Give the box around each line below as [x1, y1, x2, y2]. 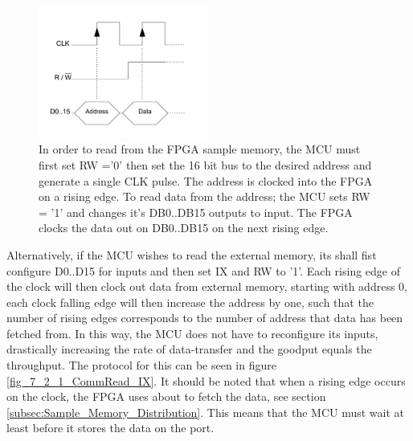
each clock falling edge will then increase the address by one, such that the [6, 293, 374, 310]
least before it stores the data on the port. [6, 419, 215, 436]
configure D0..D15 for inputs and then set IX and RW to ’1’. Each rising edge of [6, 262, 400, 279]
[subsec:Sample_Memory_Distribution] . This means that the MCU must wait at [6, 403, 405, 420]
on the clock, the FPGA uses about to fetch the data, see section [6, 388, 326, 405]
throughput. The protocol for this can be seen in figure [6, 357, 276, 374]
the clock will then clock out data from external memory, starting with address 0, [6, 278, 407, 295]
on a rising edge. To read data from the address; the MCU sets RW [39, 188, 370, 205]
